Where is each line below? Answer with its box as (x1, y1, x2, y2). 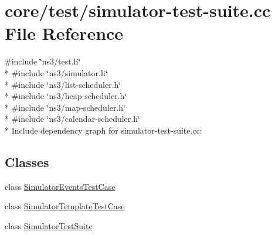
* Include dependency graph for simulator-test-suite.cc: (5, 124, 202, 136)
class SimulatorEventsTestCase (5, 180, 116, 192)
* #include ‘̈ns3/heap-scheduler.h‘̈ (5, 90, 127, 102)
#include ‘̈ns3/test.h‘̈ (5, 55, 81, 67)
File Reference (5, 21, 124, 45)
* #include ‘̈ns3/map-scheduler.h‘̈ (5, 101, 125, 113)
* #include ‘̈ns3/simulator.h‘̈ (5, 66, 108, 79)
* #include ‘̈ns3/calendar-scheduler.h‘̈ (5, 113, 140, 125)
